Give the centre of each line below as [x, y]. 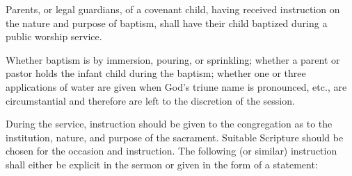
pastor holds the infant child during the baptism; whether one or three [156, 73]
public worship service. [54, 36]
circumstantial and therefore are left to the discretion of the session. [150, 100]
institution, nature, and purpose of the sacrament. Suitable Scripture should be [175, 137]
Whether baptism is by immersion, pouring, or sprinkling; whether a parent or [173, 59]
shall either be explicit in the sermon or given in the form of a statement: [162, 164]
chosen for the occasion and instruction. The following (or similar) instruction [171, 151]
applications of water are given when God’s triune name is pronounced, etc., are [176, 86]
